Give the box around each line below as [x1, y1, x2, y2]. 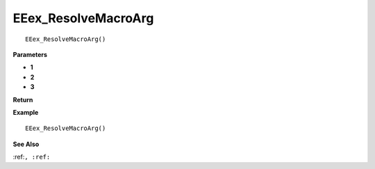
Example [12, 108, 39, 116]
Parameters [12, 50, 48, 58]
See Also [12, 140, 40, 148]
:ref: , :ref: [12, 153, 51, 161]
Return [12, 95, 33, 104]
